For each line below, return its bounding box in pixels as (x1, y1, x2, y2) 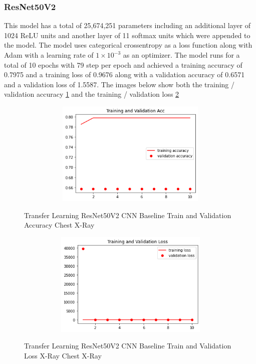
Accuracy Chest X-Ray (24, 220, 95, 230)
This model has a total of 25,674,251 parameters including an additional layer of (4, 20, 250, 31)
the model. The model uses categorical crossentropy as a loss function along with (4, 40, 252, 50)
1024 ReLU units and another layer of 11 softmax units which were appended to (4, 30, 250, 40)
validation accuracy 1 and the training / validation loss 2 (4, 89, 179, 99)
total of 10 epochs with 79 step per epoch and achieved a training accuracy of (4, 59, 242, 70)
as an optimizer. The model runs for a (123, 50, 240, 60)
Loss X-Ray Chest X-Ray (24, 350, 102, 360)
